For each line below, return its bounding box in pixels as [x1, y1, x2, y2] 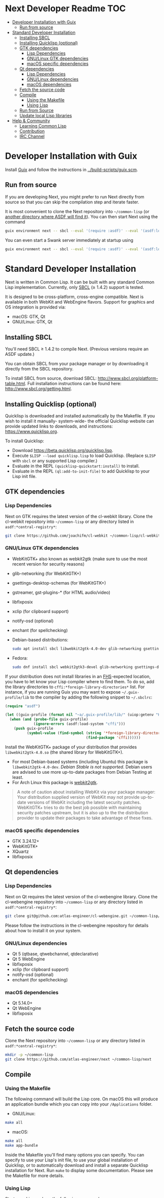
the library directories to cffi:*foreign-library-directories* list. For [5, 684, 145, 690]
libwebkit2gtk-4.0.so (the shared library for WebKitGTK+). [5, 749, 123, 755]
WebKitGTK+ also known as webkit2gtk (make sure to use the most [12, 556, 147, 562]
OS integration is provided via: [5, 304, 66, 310]
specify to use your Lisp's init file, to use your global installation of [5, 1157, 138, 1163]
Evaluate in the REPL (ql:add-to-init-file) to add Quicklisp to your [12, 468, 150, 474]
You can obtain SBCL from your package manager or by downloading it [5, 361, 148, 367]
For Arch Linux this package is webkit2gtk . [12, 779, 98, 785]
